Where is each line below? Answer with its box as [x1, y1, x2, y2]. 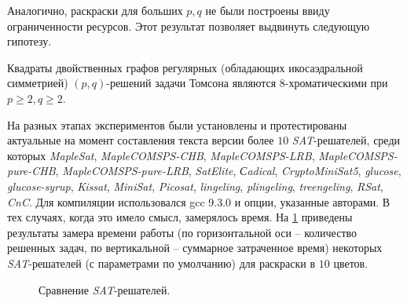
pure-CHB [7, 162, 56, 179]
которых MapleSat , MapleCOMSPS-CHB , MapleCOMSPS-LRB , [7, 147, 315, 163]
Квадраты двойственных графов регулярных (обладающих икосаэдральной [7, 59, 363, 75]
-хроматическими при [284, 75, 388, 91]
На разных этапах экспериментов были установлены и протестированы [7, 116, 347, 133]
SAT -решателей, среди [291, 132, 400, 148]
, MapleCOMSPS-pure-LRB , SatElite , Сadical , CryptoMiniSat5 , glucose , [55, 162, 401, 179]
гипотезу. [7, 33, 52, 49]
